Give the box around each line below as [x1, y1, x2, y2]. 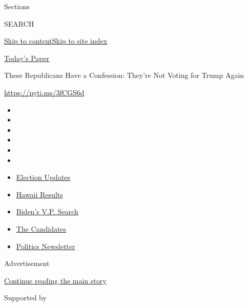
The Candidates [16, 223, 67, 234]
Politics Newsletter [16, 240, 75, 251]
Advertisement [4, 258, 50, 269]
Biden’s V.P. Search [16, 206, 78, 217]
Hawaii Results [16, 189, 63, 199]
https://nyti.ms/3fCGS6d [4, 87, 85, 97]
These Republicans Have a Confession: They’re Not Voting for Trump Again [4, 70, 244, 80]
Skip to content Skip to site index [4, 35, 108, 46]
